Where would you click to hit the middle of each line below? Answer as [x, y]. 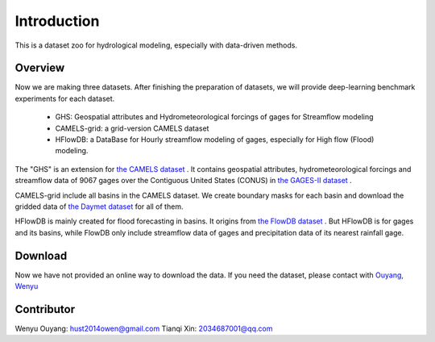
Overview [40, 68]
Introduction [57, 21]
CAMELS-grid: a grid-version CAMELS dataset [132, 128]
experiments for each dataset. [65, 98]
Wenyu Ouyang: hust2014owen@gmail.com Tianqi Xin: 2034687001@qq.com [144, 328]
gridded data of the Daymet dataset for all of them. [99, 206]
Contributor [45, 309]
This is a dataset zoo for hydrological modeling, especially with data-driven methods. [156, 45]
